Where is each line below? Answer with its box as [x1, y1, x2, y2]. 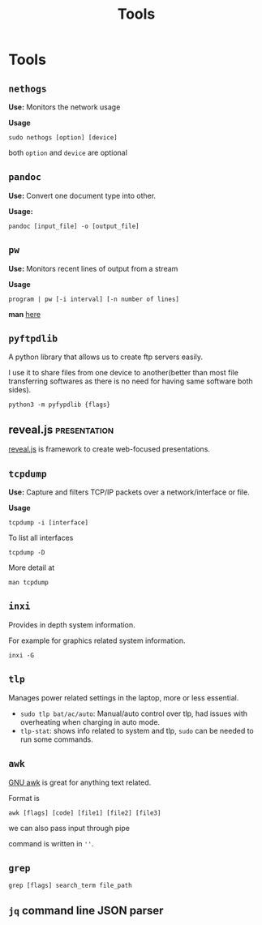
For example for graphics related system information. [8, 636, 186, 645]
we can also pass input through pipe [8, 823, 130, 833]
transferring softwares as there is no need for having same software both [8, 376, 253, 386]
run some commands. [19, 734, 93, 744]
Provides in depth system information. [8, 619, 135, 629]
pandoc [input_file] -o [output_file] [8, 222, 140, 230]
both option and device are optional [8, 148, 128, 157]
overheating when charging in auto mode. [19, 717, 161, 726]
